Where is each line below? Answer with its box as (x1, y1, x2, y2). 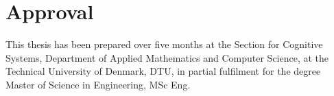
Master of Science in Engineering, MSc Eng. (5, 77, 191, 91)
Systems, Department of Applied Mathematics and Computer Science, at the (5, 50, 329, 64)
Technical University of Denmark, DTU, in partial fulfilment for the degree (5, 64, 321, 78)
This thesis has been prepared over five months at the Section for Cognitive (5, 37, 323, 51)
